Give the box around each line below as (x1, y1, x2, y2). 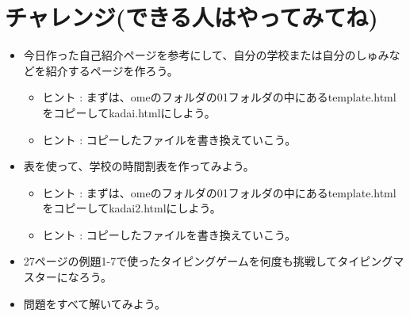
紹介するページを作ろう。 (45, 62, 178, 78)
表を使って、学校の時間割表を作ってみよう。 (23, 158, 255, 174)
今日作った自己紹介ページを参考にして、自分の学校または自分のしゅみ (23, 47, 389, 63)
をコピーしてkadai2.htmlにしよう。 (42, 200, 221, 216)
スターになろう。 (23, 269, 112, 285)
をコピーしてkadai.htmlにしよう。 (42, 104, 216, 120)
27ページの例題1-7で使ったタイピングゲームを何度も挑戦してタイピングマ (23, 253, 404, 269)
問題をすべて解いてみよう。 (23, 295, 166, 311)
